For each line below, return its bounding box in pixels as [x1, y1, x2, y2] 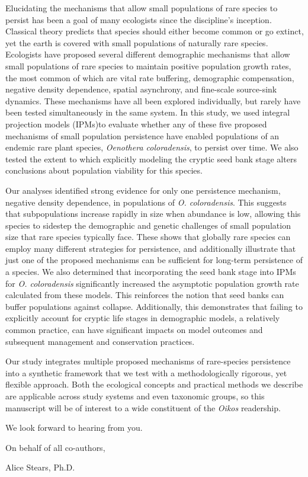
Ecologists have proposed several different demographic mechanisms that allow [5, 48, 290, 60]
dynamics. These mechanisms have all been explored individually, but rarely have [5, 94, 301, 107]
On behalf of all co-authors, [5, 441, 105, 453]
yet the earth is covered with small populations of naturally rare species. [5, 36, 268, 49]
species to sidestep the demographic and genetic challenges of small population [5, 219, 291, 231]
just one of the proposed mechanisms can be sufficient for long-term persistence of [5, 254, 303, 266]
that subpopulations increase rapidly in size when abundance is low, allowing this [5, 207, 301, 220]
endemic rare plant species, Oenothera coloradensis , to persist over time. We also [5, 141, 299, 153]
